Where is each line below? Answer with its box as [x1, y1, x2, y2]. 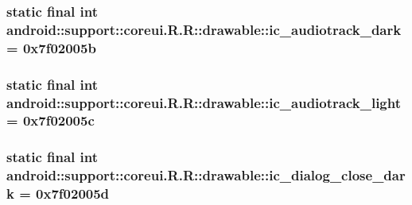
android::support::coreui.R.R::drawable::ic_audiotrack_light [6, 92, 401, 112]
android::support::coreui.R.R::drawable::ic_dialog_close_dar [6, 165, 406, 185]
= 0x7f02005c [6, 110, 95, 130]
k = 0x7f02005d [6, 184, 110, 203]
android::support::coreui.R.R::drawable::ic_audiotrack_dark [6, 19, 402, 39]
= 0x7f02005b [6, 37, 96, 57]
